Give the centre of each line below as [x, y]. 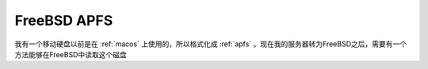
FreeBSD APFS [64, 20]
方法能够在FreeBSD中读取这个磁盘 [71, 54]
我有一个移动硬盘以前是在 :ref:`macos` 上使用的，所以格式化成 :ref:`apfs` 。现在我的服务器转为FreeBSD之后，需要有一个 [211, 44]
